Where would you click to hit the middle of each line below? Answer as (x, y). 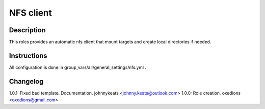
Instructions (28, 55)
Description (27, 30)
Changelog (26, 81)
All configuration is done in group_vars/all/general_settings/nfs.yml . (78, 67)
